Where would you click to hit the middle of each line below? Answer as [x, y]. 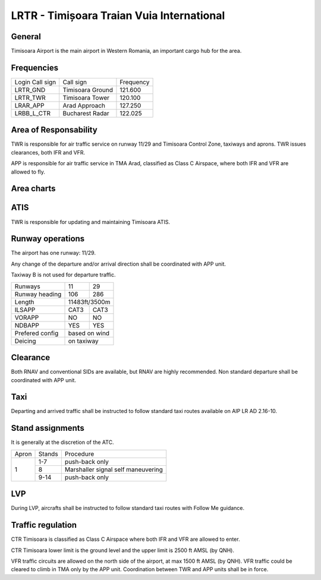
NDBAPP [27, 325]
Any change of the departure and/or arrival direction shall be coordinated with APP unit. [118, 264]
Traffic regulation [44, 525]
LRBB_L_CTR [32, 113]
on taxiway [83, 341]
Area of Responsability [54, 130]
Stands [48, 453]
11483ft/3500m [89, 302]
